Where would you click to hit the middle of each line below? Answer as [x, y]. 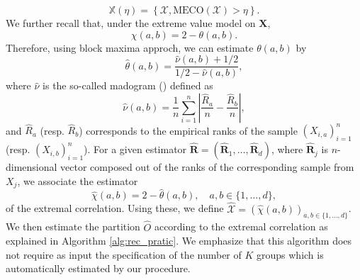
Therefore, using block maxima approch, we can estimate [130, 47]
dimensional [32, 167]
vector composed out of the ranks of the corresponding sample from [207, 167]
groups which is [290, 254]
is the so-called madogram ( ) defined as [128, 85]
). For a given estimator [135, 149]
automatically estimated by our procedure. [98, 268]
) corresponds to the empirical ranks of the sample [188, 130]
